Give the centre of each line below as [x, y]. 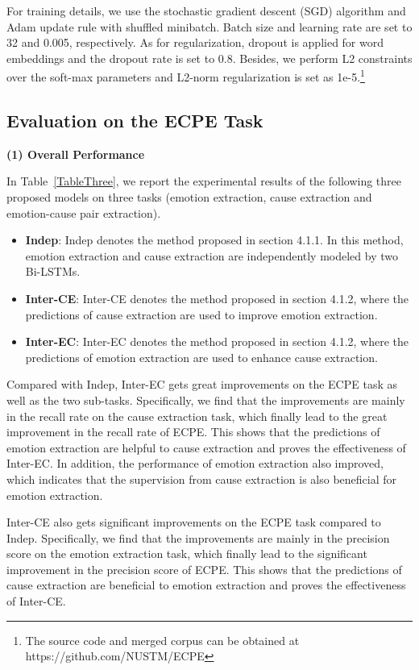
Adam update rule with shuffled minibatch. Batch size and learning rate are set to [209, 26]
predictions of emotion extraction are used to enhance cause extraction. [201, 357]
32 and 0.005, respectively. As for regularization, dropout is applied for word [195, 42]
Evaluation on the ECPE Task [135, 121]
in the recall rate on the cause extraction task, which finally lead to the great [197, 416]
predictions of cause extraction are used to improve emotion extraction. [201, 314]
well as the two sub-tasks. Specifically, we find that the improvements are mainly [206, 400]
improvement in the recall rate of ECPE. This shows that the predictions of [193, 432]
